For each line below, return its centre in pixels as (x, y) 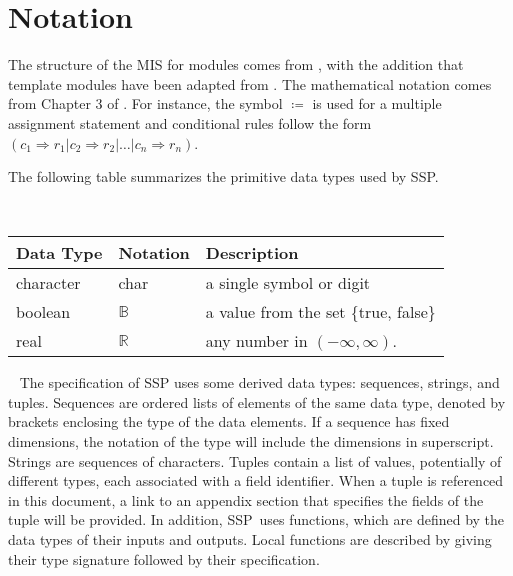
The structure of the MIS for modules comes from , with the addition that (236, 64)
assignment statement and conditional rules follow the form (190, 122)
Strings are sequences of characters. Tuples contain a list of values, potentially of (255, 460)
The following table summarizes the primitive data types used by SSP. (223, 176)
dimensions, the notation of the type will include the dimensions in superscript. (251, 441)
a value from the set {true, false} (320, 312)
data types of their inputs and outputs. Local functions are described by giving (250, 539)
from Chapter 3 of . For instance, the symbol (145, 103)
